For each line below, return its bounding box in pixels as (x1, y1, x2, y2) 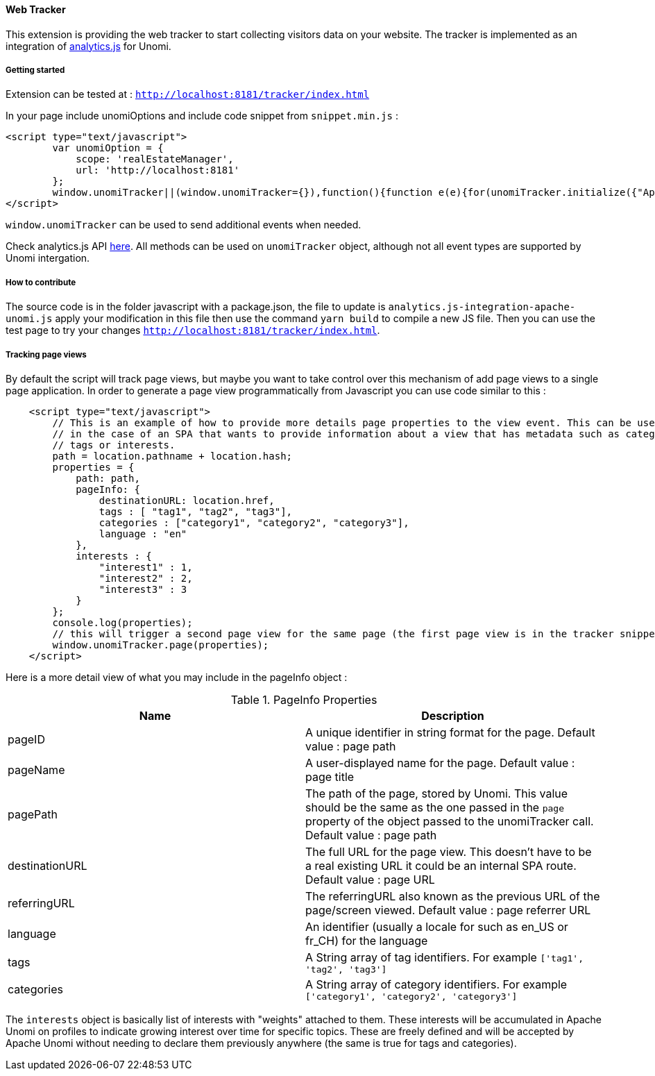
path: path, (76, 472, 140, 484)
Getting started (6, 65, 65, 75)
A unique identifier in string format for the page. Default (305, 725, 595, 739)
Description (421, 708, 484, 723)
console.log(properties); (52, 616, 193, 628)
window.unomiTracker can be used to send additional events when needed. (6, 219, 361, 231)
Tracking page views (6, 349, 87, 360)
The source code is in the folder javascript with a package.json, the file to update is (6, 301, 386, 313)
